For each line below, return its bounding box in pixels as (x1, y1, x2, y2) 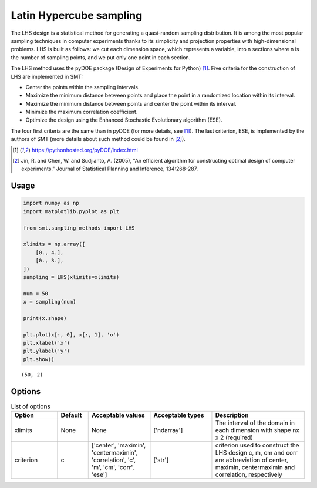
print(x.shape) (23, 315, 67, 321)
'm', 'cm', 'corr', (91, 463, 134, 472)
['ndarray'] (153, 426, 183, 435)
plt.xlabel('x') (23, 339, 70, 346)
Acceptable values (91, 411, 145, 419)
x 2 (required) (215, 433, 254, 442)
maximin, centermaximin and (215, 463, 295, 472)
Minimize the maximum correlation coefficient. (25, 109, 138, 116)
